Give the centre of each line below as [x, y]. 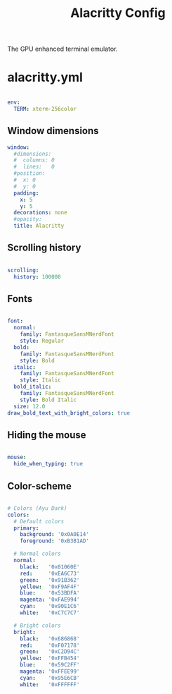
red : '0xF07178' [50, 645]
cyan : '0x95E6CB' [50, 678]
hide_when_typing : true [48, 464]
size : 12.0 [29, 406]
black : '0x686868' [50, 639]
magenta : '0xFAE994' [50, 600]
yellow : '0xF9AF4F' [50, 587]
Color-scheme [39, 486]
